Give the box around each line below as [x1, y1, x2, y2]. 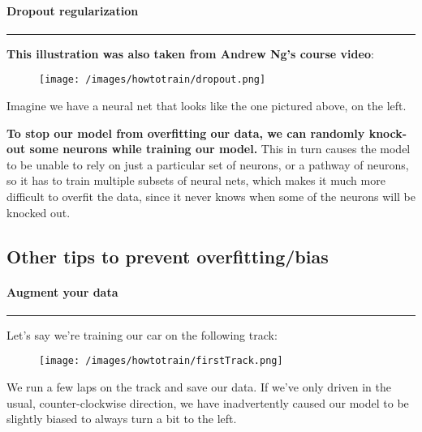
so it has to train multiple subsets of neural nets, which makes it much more [6, 172, 385, 189]
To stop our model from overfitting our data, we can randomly [6, 124, 365, 141]
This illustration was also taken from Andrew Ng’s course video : [6, 45, 374, 62]
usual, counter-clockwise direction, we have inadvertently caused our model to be [6, 394, 409, 411]
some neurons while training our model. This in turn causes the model [29, 140, 411, 157]
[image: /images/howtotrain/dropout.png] [39, 74, 266, 86]
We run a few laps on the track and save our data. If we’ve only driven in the [6, 379, 391, 396]
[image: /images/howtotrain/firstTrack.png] [39, 355, 283, 367]
